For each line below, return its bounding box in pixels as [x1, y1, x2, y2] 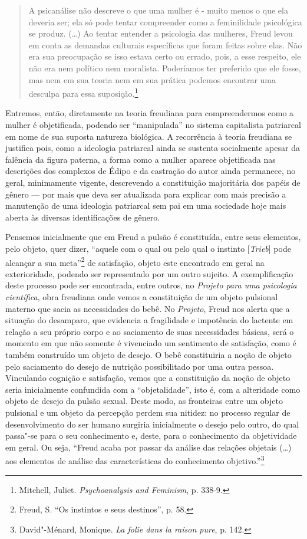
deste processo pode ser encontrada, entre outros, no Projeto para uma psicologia [5, 279, 297, 291]
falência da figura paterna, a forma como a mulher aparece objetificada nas [5, 153, 276, 165]
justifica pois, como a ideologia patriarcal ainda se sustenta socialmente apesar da [5, 142, 300, 154]
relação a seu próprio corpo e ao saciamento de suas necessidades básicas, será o [5, 325, 294, 337]
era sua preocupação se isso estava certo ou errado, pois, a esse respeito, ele [28, 50, 301, 63]
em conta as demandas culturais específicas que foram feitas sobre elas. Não [28, 38, 302, 51]
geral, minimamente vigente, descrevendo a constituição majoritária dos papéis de [5, 176, 301, 188]
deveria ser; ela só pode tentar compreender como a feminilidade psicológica [28, 15, 302, 28]
